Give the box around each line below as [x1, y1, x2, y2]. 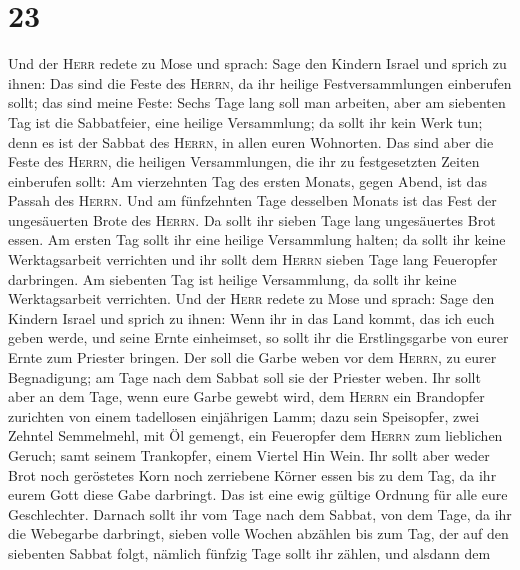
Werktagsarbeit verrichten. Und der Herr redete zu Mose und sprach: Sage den [8, 288, 495, 309]
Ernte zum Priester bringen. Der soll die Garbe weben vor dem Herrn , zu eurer [8, 347, 497, 368]
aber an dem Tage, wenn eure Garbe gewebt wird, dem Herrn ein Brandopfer [8, 386, 485, 407]
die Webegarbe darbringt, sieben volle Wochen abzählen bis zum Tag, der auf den [8, 523, 509, 544]
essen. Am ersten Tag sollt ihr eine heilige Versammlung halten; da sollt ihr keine [8, 229, 506, 250]
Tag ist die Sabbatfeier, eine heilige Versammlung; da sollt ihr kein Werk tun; [8, 111, 483, 132]
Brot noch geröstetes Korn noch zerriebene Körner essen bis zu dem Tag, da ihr [8, 464, 497, 485]
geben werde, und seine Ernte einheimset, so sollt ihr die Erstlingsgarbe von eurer [8, 327, 509, 348]
